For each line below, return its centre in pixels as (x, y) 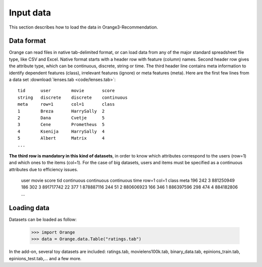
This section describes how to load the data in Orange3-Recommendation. (83, 27)
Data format (27, 41)
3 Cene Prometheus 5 (61, 125)
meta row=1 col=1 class (66, 104)
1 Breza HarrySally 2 (61, 111)
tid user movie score (66, 91)
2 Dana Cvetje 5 (61, 118)
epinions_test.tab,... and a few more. (45, 258)
